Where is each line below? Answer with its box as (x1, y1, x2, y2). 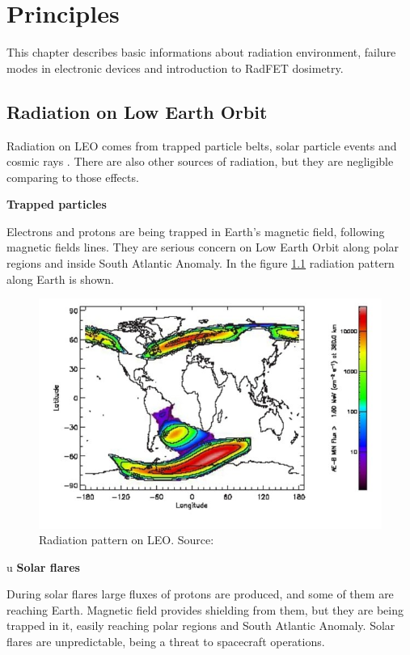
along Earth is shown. (6, 270, 115, 287)
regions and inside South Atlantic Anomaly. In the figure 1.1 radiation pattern (6, 255, 395, 272)
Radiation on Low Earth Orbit (6, 99, 268, 124)
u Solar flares (6, 558, 80, 575)
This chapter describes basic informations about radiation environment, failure (6, 44, 396, 61)
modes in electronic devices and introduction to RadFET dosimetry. (6, 59, 344, 76)
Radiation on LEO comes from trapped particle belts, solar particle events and (6, 137, 397, 154)
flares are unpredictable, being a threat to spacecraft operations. (6, 633, 325, 650)
